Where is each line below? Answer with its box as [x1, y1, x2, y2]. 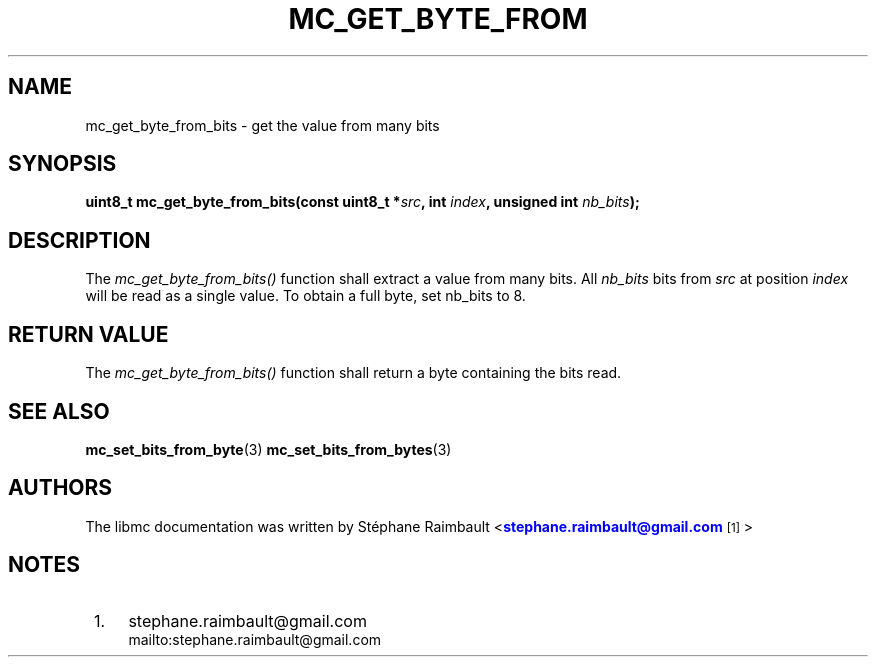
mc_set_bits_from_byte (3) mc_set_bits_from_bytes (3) [85, 440, 452, 458]
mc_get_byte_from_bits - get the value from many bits [85, 116, 440, 134]
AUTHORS [8, 475, 113, 501]
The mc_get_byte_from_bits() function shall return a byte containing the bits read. [85, 364, 622, 382]
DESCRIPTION [8, 227, 151, 253]
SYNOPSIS [8, 151, 117, 177]
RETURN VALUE [8, 321, 169, 347]
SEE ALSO [8, 398, 110, 424]
